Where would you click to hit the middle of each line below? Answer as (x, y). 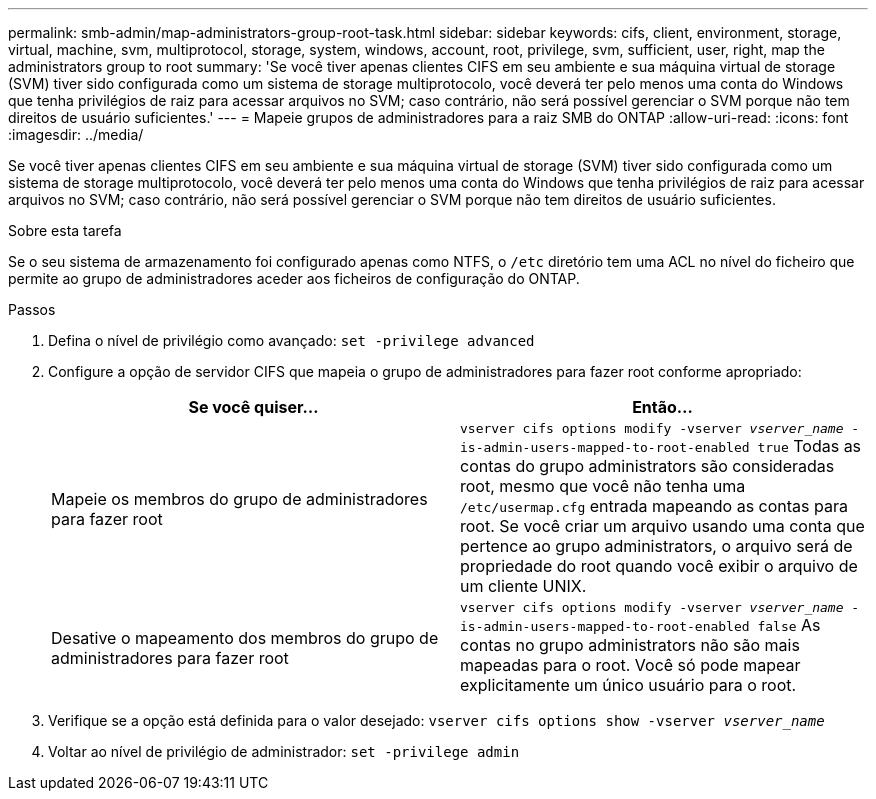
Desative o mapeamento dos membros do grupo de (245, 637)
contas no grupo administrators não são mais (630, 645)
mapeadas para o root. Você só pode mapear (630, 665)
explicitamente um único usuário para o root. (628, 685)
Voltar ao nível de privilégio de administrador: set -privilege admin (284, 751)
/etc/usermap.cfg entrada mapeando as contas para (654, 506)
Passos (32, 309)
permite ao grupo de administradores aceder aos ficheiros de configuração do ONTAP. (294, 278)
